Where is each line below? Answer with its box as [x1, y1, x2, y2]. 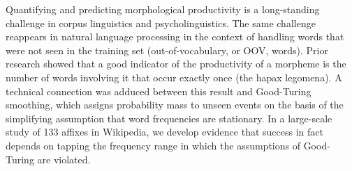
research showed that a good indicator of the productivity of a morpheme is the [6, 56, 346, 71]
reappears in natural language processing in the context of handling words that [6, 29, 344, 44]
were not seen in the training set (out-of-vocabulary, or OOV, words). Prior [6, 42, 328, 57]
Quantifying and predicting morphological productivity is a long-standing [6, 2, 320, 16]
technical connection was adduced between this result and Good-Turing [6, 83, 311, 98]
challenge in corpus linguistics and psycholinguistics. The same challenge [6, 15, 316, 30]
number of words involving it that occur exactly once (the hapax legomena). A [6, 70, 342, 84]
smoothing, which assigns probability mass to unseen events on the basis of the [6, 97, 344, 112]
